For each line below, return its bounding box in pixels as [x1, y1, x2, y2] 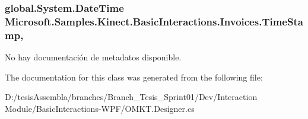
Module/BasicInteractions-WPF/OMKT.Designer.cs [5, 102, 195, 114]
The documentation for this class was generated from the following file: [5, 70, 263, 83]
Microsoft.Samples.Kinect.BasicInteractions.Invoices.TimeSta [5, 14, 303, 28]
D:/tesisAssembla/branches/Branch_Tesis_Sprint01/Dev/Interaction [5, 91, 258, 103]
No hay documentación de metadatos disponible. [5, 51, 182, 63]
